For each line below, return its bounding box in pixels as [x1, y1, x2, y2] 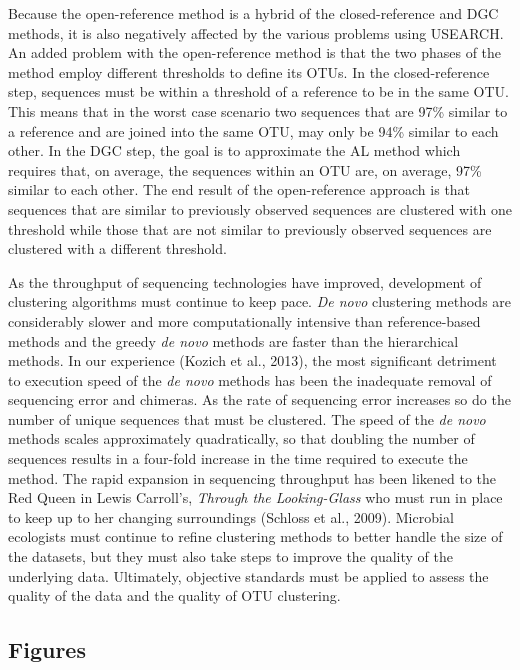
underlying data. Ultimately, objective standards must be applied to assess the [8, 565, 489, 586]
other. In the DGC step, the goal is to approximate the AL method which [8, 140, 461, 161]
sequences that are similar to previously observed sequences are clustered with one [8, 198, 513, 219]
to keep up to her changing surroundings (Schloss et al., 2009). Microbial [8, 506, 454, 527]
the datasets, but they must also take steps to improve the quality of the [8, 546, 453, 567]
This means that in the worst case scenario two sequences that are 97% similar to [8, 100, 508, 121]
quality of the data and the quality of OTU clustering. [8, 585, 341, 606]
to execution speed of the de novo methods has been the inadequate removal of [8, 369, 492, 390]
